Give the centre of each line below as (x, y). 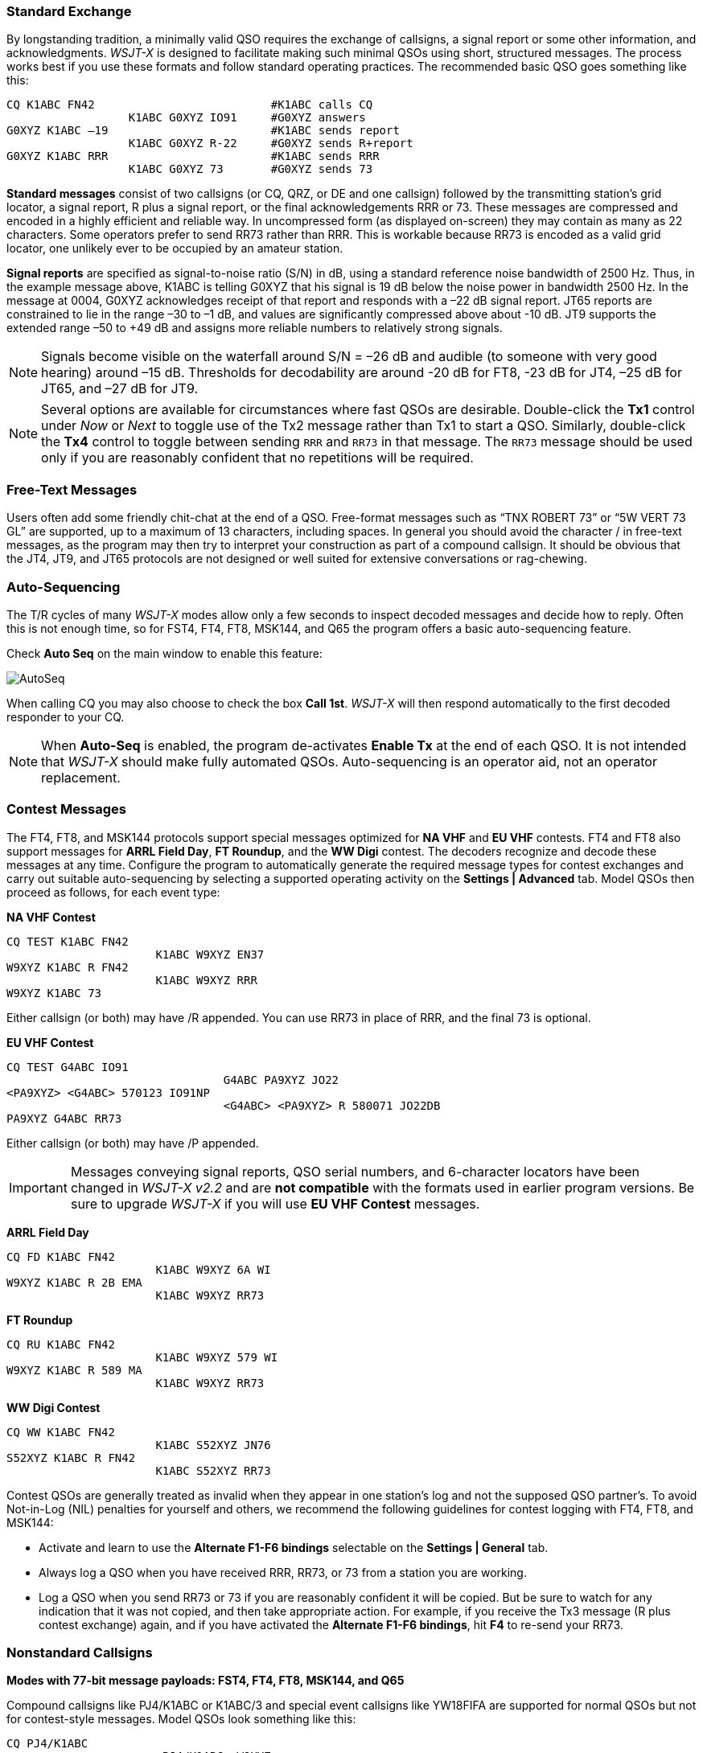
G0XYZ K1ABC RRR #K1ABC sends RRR (193, 156)
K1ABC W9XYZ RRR (206, 980)
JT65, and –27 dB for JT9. (120, 389)
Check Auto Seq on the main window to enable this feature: (164, 653)
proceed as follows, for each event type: (113, 892)
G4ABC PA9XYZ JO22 (281, 1080)
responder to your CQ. (66, 716)
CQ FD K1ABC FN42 (61, 1256)
